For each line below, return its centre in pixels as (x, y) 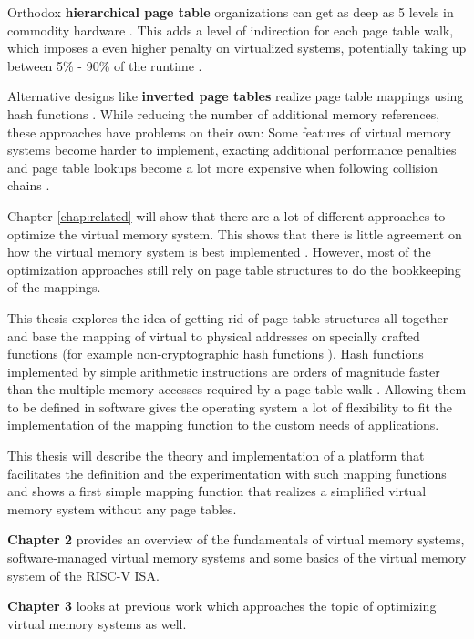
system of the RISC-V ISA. (83, 575)
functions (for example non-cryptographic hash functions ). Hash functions (216, 354)
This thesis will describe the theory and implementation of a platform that (216, 456)
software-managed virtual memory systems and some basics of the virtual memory (237, 558)
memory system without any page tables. (122, 508)
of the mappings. (54, 287)
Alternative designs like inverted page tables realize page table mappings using (236, 96)
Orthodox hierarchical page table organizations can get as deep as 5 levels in (231, 12)
